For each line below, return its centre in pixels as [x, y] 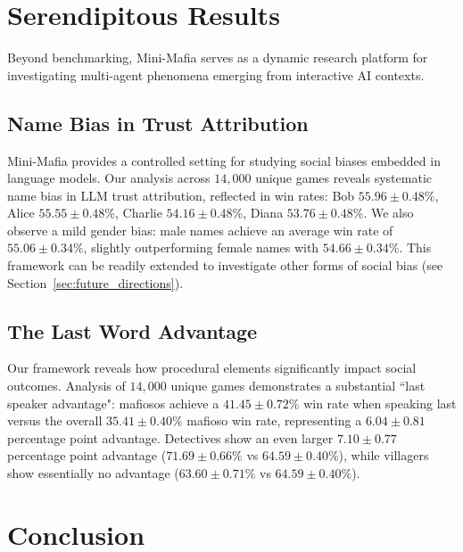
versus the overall [55, 420]
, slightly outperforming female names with [201, 247]
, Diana [263, 213]
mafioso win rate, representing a [274, 420]
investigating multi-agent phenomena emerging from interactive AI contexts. [216, 74]
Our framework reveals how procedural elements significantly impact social [212, 368]
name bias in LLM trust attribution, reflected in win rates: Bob [181, 195]
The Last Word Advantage [132, 330]
